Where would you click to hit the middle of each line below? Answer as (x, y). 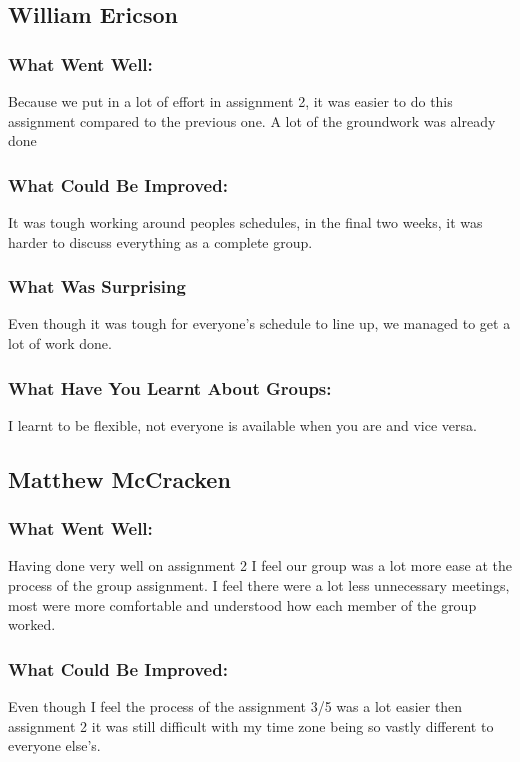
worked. (32, 624)
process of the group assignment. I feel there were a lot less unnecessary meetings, (259, 585)
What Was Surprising (97, 286)
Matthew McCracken (119, 478)
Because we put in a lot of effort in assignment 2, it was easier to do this (230, 101)
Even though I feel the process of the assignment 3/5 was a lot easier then (235, 706)
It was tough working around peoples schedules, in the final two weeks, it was (245, 222)
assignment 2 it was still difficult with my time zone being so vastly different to (251, 725)
